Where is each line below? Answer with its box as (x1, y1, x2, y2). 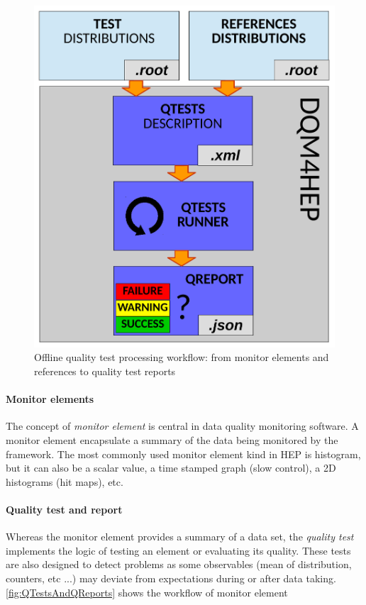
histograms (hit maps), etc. (6, 474, 123, 489)
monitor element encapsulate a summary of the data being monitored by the (6, 433, 338, 448)
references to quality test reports (34, 364, 176, 379)
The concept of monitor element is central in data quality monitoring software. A (6, 418, 359, 433)
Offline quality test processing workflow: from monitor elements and (34, 350, 329, 365)
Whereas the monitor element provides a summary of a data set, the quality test (6, 529, 354, 544)
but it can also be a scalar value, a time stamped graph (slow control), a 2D (6, 460, 336, 475)
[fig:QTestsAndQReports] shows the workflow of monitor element (6, 584, 288, 599)
